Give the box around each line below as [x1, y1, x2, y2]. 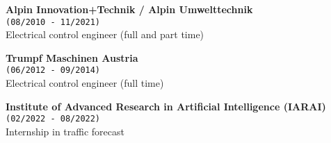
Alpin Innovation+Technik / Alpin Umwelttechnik [6, 2, 253, 16]
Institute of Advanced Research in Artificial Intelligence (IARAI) [6, 99, 326, 113]
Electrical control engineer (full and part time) [6, 27, 204, 42]
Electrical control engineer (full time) [6, 76, 164, 90]
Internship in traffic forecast [6, 124, 124, 138]
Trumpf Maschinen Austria [6, 50, 138, 65]
